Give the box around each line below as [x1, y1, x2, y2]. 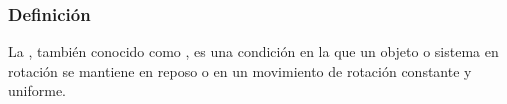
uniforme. [8, 80, 67, 101]
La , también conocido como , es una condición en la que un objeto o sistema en [8, 41, 499, 62]
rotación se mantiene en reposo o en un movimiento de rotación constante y [8, 60, 472, 81]
